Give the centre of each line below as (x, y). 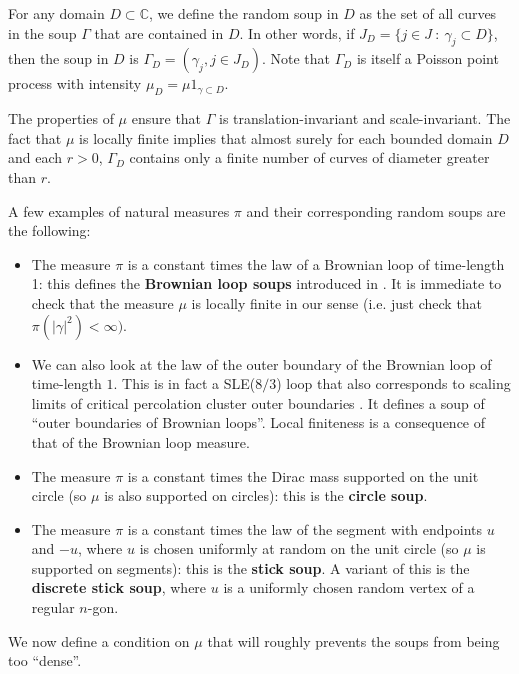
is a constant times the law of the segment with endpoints (304, 528)
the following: (49, 230)
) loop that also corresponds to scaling (393, 383)
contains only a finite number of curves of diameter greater (309, 157)
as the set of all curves (428, 13)
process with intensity (75, 83)
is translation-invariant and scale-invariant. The (365, 118)
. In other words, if (297, 32)
